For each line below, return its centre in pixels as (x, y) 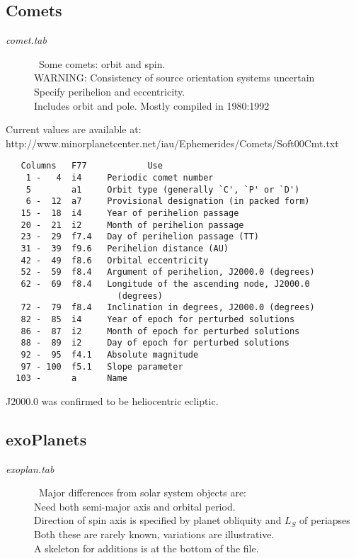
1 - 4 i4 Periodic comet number (120, 178)
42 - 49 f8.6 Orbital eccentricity (115, 260)
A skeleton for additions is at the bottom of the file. (147, 548)
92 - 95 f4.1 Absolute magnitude (110, 354)
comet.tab (26, 40)
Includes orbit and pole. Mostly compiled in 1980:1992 (152, 105)
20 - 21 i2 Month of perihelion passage (132, 225)
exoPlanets (46, 439)
